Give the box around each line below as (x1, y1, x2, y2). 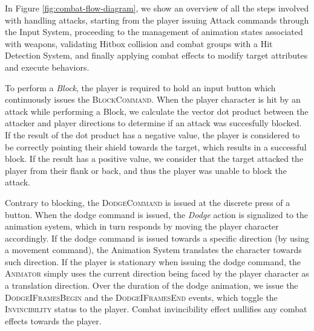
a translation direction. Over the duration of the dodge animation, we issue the (5, 279, 298, 292)
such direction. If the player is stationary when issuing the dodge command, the (5, 255, 301, 268)
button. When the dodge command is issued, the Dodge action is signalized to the (5, 208, 308, 220)
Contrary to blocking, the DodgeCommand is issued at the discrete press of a (5, 196, 290, 208)
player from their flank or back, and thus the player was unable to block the (5, 164, 287, 176)
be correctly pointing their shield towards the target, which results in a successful (5, 140, 307, 153)
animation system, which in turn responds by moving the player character (5, 220, 279, 233)
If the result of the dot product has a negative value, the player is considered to (5, 128, 300, 141)
